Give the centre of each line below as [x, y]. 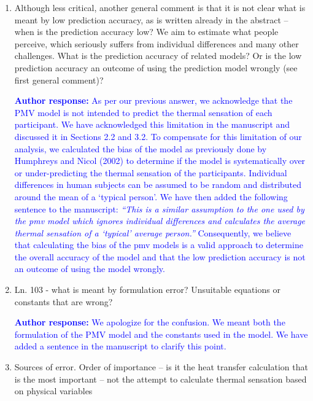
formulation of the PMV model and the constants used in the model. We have [161, 334]
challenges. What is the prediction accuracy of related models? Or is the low [158, 56]
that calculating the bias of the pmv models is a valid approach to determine [159, 245]
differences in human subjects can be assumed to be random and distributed [158, 185]
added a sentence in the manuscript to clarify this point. [120, 346]
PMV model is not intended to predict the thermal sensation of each [143, 112]
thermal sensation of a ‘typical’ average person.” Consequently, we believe [153, 232]
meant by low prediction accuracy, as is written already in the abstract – [151, 19]
